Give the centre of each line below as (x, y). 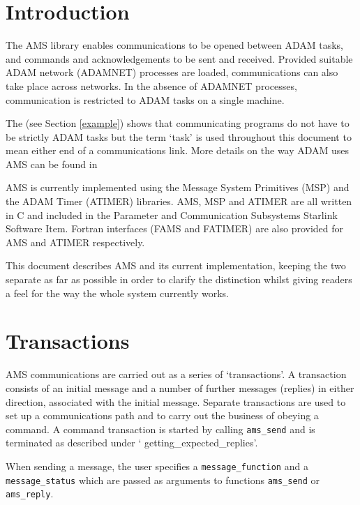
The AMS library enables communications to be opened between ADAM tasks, (174, 45)
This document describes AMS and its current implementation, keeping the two (176, 265)
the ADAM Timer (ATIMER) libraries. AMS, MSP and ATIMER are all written (179, 201)
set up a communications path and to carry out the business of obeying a (162, 415)
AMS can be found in (52, 164)
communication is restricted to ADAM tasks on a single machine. (145, 99)
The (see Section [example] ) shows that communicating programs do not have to (178, 123)
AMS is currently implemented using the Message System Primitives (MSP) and (178, 187)
